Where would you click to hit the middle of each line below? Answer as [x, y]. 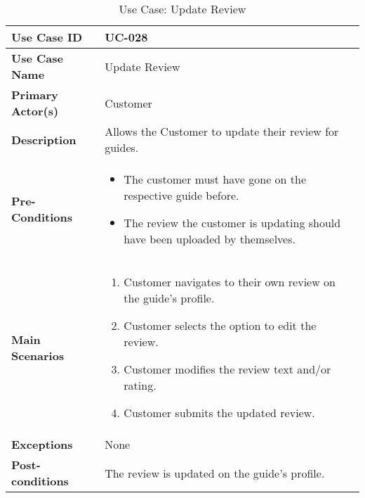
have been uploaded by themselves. [210, 239]
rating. [140, 385]
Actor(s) [35, 111]
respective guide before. [181, 195]
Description [44, 139]
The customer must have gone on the [215, 179]
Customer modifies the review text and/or [227, 369]
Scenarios [38, 355]
